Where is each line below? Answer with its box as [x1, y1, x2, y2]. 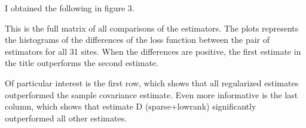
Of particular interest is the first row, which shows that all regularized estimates [5, 76, 299, 89]
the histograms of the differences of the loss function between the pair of [5, 33, 270, 46]
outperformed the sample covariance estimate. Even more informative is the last [5, 88, 298, 101]
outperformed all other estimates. [5, 111, 127, 124]
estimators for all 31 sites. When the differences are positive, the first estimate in [5, 45, 301, 57]
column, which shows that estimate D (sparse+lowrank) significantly [5, 100, 256, 113]
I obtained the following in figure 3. [5, 2, 134, 14]
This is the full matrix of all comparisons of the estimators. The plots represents [5, 21, 299, 34]
